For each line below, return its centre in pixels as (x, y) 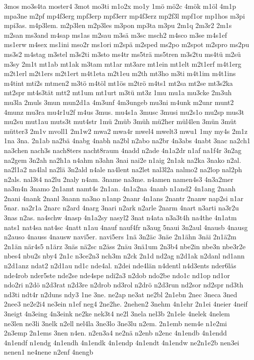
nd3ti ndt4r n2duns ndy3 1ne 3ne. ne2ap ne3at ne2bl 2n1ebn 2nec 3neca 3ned (121, 294)
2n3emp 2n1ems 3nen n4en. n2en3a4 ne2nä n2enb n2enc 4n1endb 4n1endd (115, 333)
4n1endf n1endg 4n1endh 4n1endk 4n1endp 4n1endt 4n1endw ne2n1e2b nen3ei (122, 342)
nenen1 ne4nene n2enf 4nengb (49, 352)
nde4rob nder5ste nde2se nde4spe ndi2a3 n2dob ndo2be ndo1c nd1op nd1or (117, 275)
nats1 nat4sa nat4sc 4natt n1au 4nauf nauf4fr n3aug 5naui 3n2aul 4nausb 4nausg (126, 227)
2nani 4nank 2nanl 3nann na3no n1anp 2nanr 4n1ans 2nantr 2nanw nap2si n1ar (124, 198)
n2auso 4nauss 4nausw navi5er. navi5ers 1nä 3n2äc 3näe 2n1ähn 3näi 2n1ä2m (120, 237)
